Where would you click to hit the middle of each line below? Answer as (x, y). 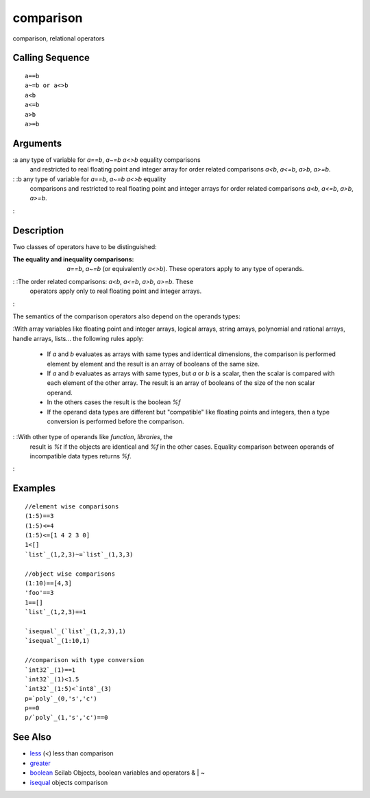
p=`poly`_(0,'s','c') (61, 699)
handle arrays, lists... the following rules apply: (78, 338)
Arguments (37, 143)
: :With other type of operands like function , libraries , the (92, 437)
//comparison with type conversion (85, 660)
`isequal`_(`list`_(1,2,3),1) (76, 631)
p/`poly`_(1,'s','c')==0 (66, 718)
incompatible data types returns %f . (81, 456)
